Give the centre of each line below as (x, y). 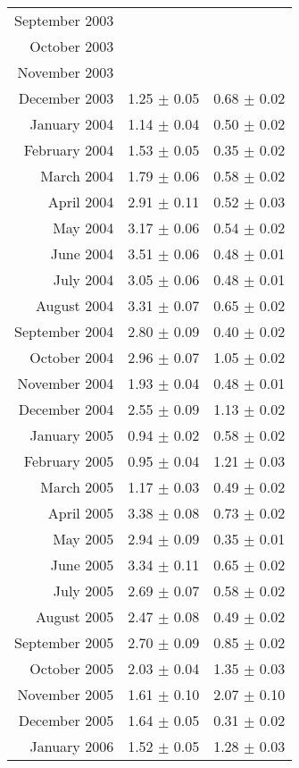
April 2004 (81, 202)
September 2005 (64, 642)
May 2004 (83, 228)
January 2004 (72, 124)
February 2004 (69, 150)
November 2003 (66, 72)
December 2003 (66, 98)
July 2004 (83, 279)
